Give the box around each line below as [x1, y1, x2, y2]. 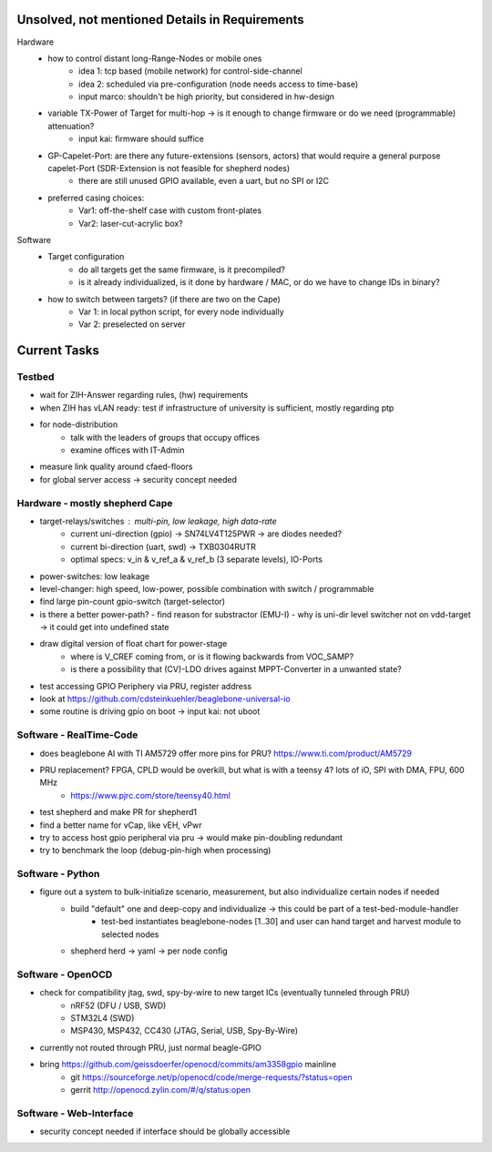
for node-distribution [39, 419, 118, 430]
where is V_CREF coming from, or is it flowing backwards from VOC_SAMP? [70, 651, 354, 662]
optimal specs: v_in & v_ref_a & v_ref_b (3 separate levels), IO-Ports [70, 554, 323, 565]
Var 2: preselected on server [78, 319, 186, 330]
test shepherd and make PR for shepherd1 [39, 807, 198, 818]
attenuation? [47, 120, 95, 131]
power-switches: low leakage [39, 570, 150, 582]
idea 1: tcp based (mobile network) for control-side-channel [78, 66, 302, 76]
